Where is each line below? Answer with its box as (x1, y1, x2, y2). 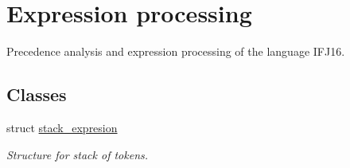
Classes (6, 82, 67, 107)
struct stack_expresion (6, 119, 118, 135)
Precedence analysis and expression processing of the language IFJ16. (6, 43, 345, 60)
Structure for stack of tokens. (6, 146, 149, 162)
